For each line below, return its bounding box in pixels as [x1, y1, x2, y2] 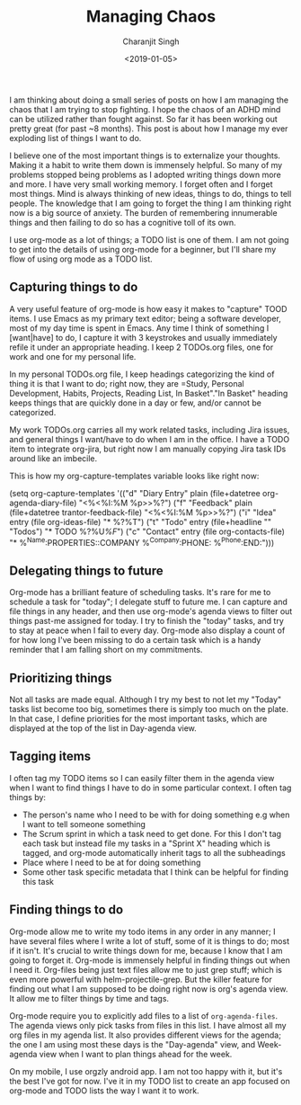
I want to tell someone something [22, 818, 146, 829]
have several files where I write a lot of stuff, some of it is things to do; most [9, 935, 290, 946]
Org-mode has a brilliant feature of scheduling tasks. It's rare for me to [9, 587, 271, 598]
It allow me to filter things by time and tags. [9, 993, 169, 1003]
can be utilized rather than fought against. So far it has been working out [9, 113, 279, 124]
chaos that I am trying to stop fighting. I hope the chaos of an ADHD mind [9, 103, 281, 114]
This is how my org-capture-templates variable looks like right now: [9, 470, 260, 481]
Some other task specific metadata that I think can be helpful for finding [22, 866, 289, 878]
